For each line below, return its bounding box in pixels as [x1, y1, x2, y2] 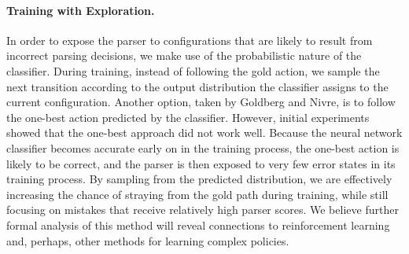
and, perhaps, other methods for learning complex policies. [6, 232, 289, 248]
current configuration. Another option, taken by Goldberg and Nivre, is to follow [6, 94, 396, 110]
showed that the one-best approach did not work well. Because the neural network [6, 124, 403, 141]
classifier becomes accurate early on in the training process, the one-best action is [6, 139, 400, 156]
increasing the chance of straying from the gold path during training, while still [6, 186, 389, 202]
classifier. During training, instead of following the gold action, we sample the [6, 62, 380, 79]
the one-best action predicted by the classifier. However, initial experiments [6, 109, 370, 125]
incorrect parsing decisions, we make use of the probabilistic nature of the [6, 47, 362, 64]
